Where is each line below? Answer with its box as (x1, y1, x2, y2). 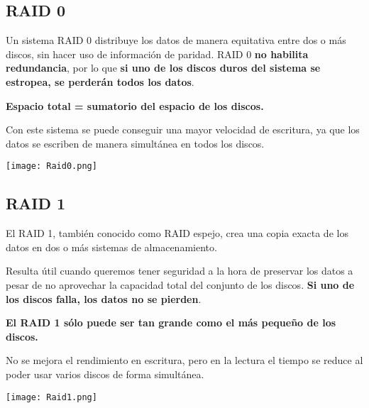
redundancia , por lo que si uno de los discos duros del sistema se (6, 60, 321, 75)
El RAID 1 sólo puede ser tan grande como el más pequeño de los (6, 315, 336, 330)
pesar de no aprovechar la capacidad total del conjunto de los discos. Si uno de (6, 277, 355, 292)
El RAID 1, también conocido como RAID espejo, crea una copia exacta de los (6, 226, 348, 241)
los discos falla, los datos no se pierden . (6, 291, 202, 306)
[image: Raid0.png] (6, 161, 97, 172)
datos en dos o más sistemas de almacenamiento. (6, 239, 217, 254)
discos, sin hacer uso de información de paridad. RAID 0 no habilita (6, 46, 309, 61)
